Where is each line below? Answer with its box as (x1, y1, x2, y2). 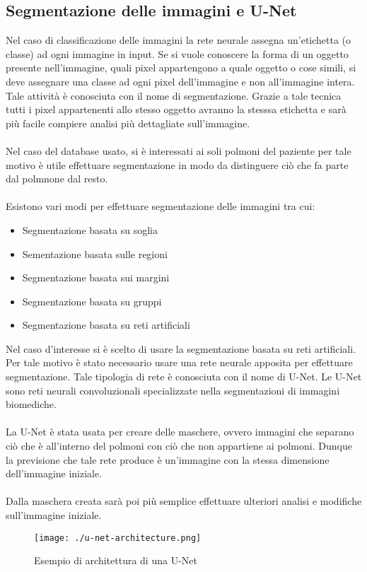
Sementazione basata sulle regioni (22, 246, 168, 261)
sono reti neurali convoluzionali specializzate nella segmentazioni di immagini (6, 383, 340, 397)
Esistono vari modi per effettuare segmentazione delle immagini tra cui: (6, 199, 315, 214)
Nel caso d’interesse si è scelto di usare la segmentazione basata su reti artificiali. (6, 341, 356, 356)
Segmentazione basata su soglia (22, 222, 158, 237)
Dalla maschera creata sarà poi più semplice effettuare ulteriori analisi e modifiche (6, 494, 362, 508)
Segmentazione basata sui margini (22, 270, 170, 285)
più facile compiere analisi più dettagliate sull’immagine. (6, 115, 250, 130)
